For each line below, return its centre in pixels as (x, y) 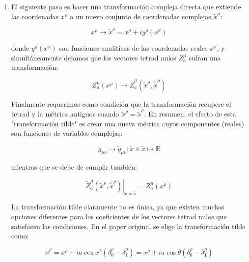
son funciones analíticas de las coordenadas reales (133, 47)
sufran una (205, 57)
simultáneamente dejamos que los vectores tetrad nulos (94, 57)
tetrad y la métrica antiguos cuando (65, 114)
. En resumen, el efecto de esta (190, 114)
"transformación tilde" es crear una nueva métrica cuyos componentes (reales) (128, 123)
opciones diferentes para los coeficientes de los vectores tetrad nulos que (119, 216)
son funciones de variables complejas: (67, 133)
